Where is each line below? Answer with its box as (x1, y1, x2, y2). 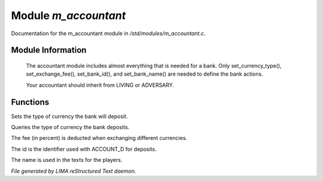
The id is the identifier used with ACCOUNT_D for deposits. (11, 145, 157, 152)
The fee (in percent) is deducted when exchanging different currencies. (11, 135, 188, 142)
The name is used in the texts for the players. (11, 157, 123, 164)
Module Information (11, 45, 87, 55)
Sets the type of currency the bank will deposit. (11, 113, 128, 120)
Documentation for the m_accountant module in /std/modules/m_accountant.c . (11, 30, 206, 37)
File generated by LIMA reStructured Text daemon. (11, 167, 136, 174)
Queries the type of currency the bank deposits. (11, 124, 130, 131)
